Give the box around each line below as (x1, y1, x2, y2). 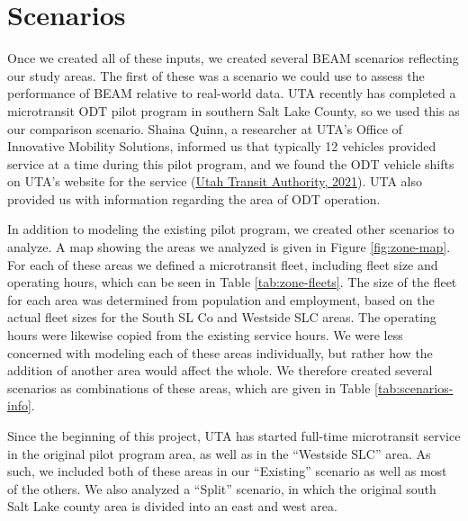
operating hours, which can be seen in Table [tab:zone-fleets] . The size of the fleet (7, 273, 457, 292)
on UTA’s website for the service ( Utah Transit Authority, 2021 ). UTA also (7, 172, 422, 191)
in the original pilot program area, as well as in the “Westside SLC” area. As (7, 444, 431, 463)
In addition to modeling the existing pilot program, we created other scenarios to (7, 220, 454, 238)
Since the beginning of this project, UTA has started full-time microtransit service (7, 427, 461, 445)
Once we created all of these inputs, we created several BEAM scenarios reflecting (7, 49, 459, 67)
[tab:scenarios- (374, 378, 454, 397)
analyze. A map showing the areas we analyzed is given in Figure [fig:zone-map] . (7, 238, 451, 256)
